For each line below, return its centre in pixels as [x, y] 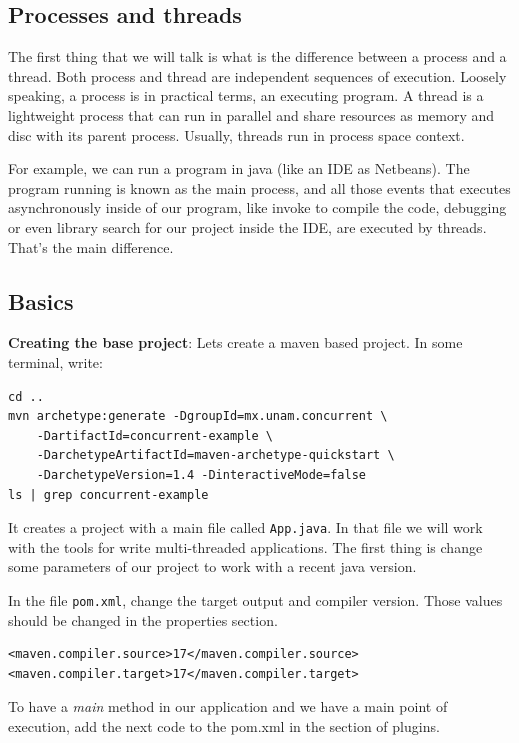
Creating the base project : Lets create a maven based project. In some [235, 342]
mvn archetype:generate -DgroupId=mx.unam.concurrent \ [198, 416]
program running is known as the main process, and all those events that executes [259, 187]
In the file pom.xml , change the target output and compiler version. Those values [255, 599]
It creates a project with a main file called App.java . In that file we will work [245, 527]
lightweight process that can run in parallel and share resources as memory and [251, 114]
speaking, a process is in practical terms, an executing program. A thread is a [246, 95]
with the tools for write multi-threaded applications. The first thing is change [245, 546]
